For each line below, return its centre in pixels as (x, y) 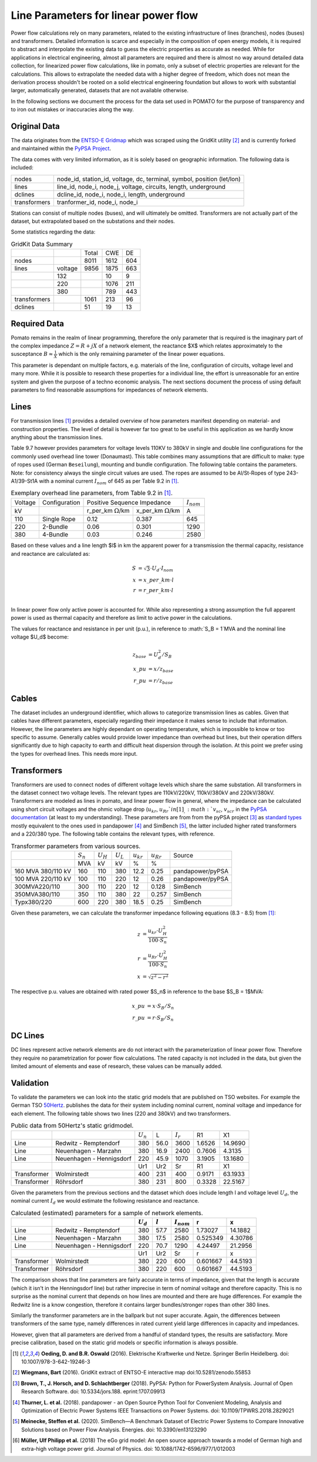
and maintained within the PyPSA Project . (61, 148)
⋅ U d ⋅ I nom (161, 569)
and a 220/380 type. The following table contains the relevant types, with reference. (113, 834)
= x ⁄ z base (161, 669)
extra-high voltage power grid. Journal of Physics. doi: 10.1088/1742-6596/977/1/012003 (128, 1448)
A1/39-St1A (24, 481)
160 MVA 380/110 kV (43, 872)
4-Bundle (55, 535)
